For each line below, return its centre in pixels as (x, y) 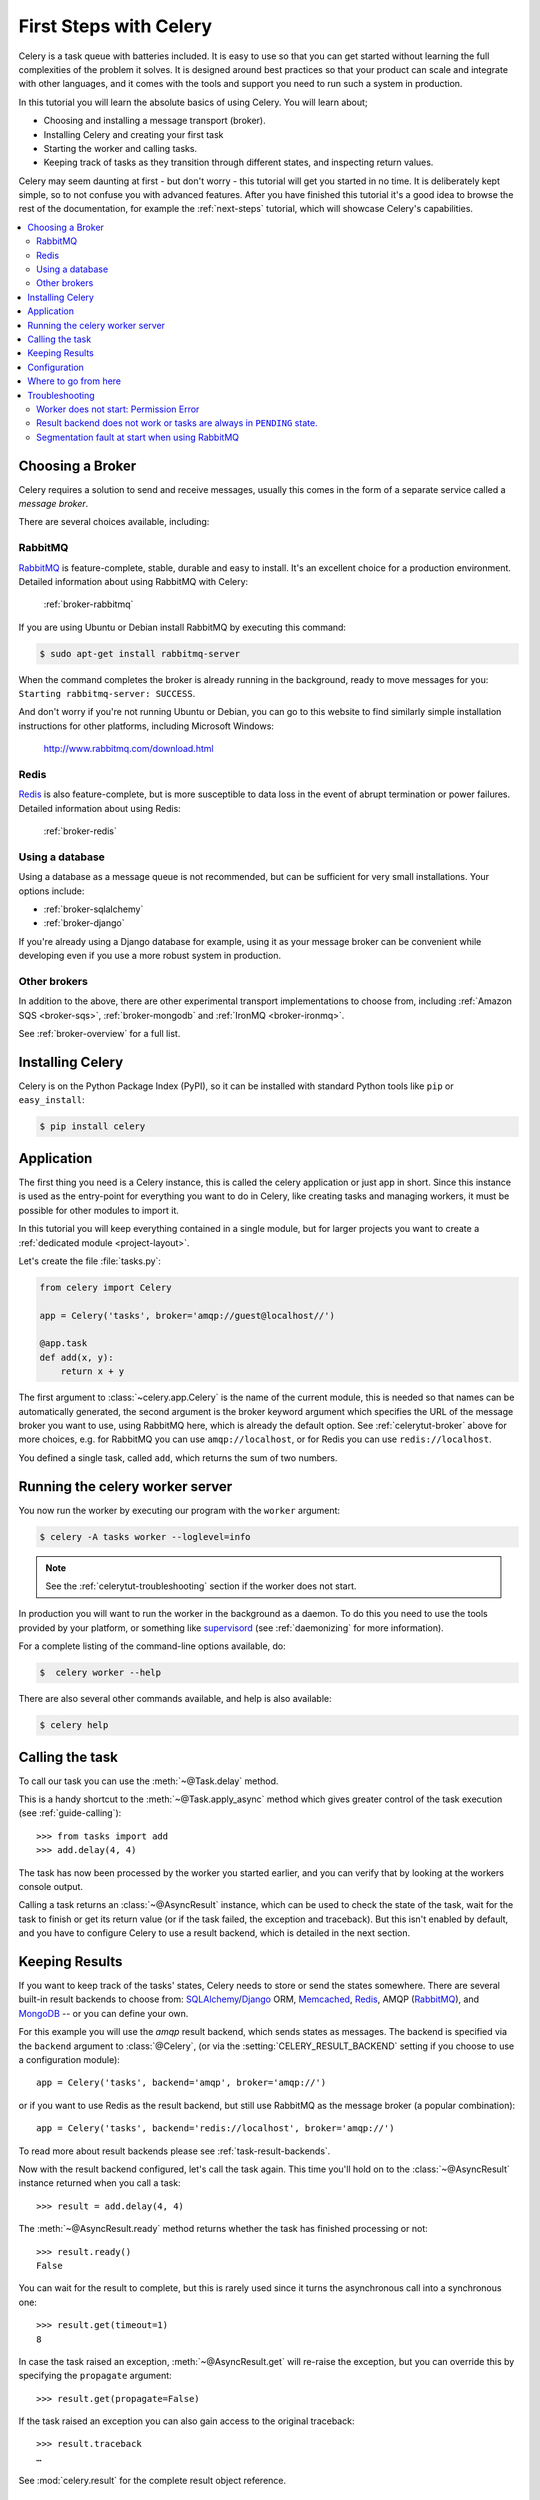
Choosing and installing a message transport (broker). (154, 121)
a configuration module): (69, 2060)
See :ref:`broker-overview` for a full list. (99, 1034)
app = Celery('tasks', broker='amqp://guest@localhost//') (187, 1315)
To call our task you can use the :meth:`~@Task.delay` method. (148, 1781)
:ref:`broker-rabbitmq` (88, 604)
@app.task (63, 1343)
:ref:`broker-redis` (80, 831)
